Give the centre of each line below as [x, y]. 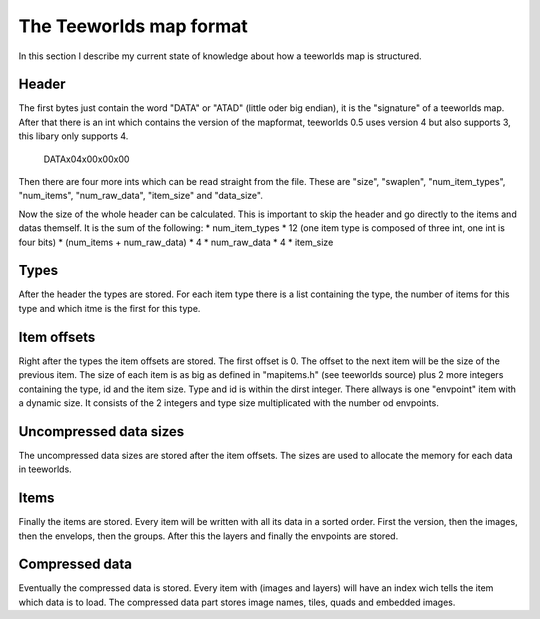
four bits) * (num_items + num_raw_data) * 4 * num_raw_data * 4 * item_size [176, 242]
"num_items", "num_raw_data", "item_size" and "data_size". [141, 196]
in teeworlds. [45, 469]
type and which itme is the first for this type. [109, 308]
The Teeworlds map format [133, 26]
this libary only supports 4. [73, 136]
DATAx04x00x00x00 [86, 159]
